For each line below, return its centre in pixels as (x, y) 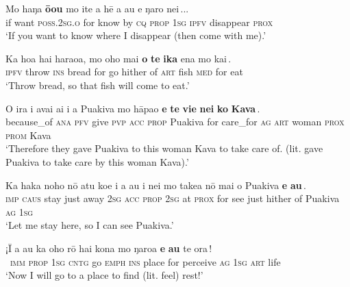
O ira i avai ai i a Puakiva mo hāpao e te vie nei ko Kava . (133, 108)
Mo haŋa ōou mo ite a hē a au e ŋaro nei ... (97, 8)
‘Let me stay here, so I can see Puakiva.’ (90, 225)
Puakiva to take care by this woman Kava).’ (97, 161)
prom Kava (28, 135)
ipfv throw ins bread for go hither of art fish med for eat (124, 72)
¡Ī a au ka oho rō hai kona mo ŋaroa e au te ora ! (109, 248)
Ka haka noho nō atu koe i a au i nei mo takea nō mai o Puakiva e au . (156, 185)
